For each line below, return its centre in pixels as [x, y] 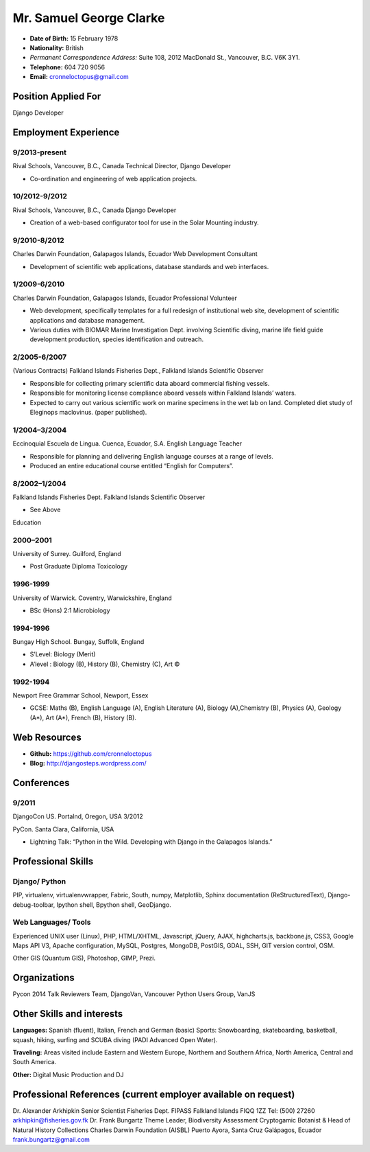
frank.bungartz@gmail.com [51, 1139]
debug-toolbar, [34, 905]
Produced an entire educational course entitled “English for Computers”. [132, 465]
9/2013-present [39, 152]
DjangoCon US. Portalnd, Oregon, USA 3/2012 [78, 816]
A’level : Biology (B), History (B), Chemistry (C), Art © [105, 664]
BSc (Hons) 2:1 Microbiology [70, 610]
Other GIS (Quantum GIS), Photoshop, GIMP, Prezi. [84, 958]
